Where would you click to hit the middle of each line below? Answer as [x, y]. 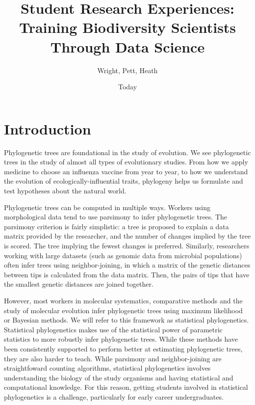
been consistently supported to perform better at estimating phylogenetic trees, [123, 348]
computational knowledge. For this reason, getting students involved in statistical [126, 387]
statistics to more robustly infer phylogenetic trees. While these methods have [121, 339]
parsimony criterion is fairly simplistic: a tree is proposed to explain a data [116, 226]
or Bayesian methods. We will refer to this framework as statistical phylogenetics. [127, 320]
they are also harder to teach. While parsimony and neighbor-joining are [113, 358]
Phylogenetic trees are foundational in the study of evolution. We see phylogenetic [127, 152]
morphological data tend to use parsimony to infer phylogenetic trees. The [115, 217]
